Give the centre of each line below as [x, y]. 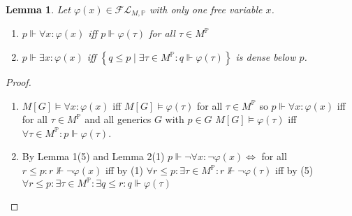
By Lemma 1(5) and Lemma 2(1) [93, 156]
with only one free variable [206, 9]
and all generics [118, 119]
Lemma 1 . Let [38, 9]
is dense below [266, 57]
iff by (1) [124, 170]
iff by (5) [294, 170]
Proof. [19, 82]
